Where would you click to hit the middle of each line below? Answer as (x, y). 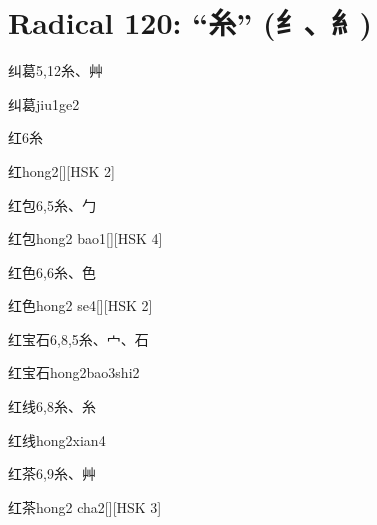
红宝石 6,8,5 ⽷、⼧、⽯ (78, 338)
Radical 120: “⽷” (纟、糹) (190, 22)
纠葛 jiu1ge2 (44, 103)
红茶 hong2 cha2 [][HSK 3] (85, 506)
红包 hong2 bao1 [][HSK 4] (85, 238)
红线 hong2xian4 (57, 439)
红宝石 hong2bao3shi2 (74, 372)
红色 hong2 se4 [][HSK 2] (80, 305)
